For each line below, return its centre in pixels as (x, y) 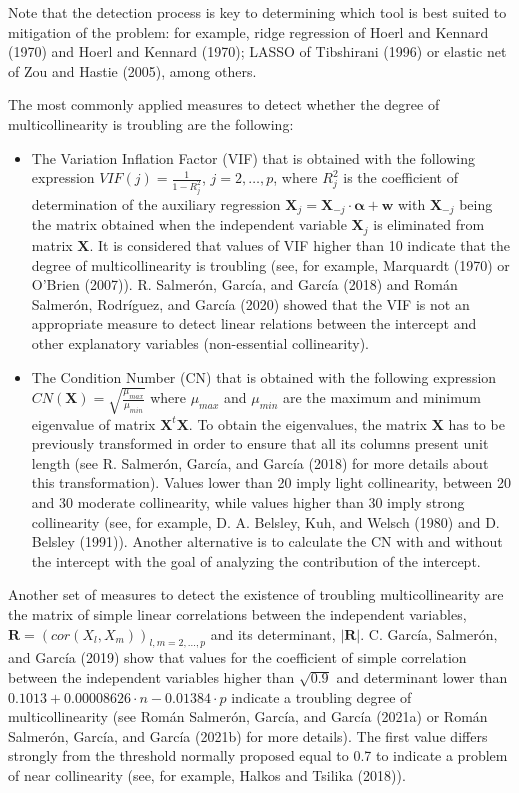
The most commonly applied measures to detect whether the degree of (224, 104)
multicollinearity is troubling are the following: (151, 123)
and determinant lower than (422, 676)
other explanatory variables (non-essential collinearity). (200, 342)
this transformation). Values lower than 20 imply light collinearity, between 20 (271, 482)
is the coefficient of (401, 177)
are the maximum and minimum (381, 397)
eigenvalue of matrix (93, 423)
